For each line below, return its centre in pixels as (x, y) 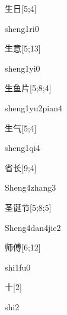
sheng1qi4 (23, 148)
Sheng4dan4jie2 (33, 227)
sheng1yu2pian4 (33, 107)
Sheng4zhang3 (31, 187)
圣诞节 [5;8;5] (28, 207)
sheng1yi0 (23, 68)
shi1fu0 (18, 267)
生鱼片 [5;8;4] (28, 88)
